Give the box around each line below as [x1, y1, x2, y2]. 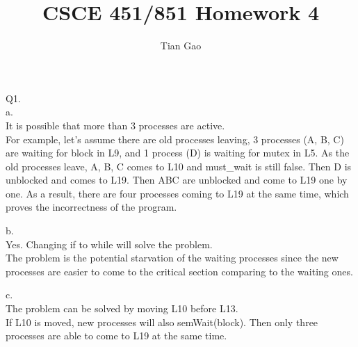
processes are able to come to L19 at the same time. [6, 328, 227, 343]
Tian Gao [160, 38, 202, 53]
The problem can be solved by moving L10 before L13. [6, 301, 238, 316]
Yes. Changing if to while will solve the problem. [6, 236, 213, 251]
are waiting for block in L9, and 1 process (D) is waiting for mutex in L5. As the [6, 145, 350, 160]
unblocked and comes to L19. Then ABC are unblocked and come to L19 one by [6, 172, 348, 187]
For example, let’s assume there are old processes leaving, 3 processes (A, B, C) [6, 131, 344, 146]
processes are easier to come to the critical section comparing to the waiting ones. [6, 264, 353, 278]
